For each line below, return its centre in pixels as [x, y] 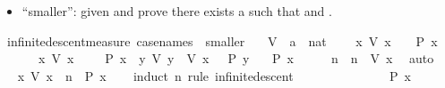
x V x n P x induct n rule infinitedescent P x [214, 75]
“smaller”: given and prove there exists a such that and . [177, 11]
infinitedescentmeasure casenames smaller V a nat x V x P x [222, 40]
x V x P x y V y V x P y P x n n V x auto [236, 58]
